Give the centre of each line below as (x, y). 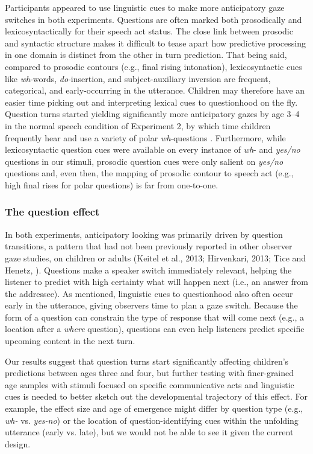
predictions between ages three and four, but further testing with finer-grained (150, 373)
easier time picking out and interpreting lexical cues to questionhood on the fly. (151, 102)
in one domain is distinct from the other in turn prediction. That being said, (146, 55)
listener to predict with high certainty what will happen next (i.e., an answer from (156, 282)
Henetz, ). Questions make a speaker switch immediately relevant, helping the (148, 270)
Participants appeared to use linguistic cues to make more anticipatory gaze (145, 7)
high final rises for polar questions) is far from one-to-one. (112, 184)
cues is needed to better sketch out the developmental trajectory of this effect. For (156, 396)
